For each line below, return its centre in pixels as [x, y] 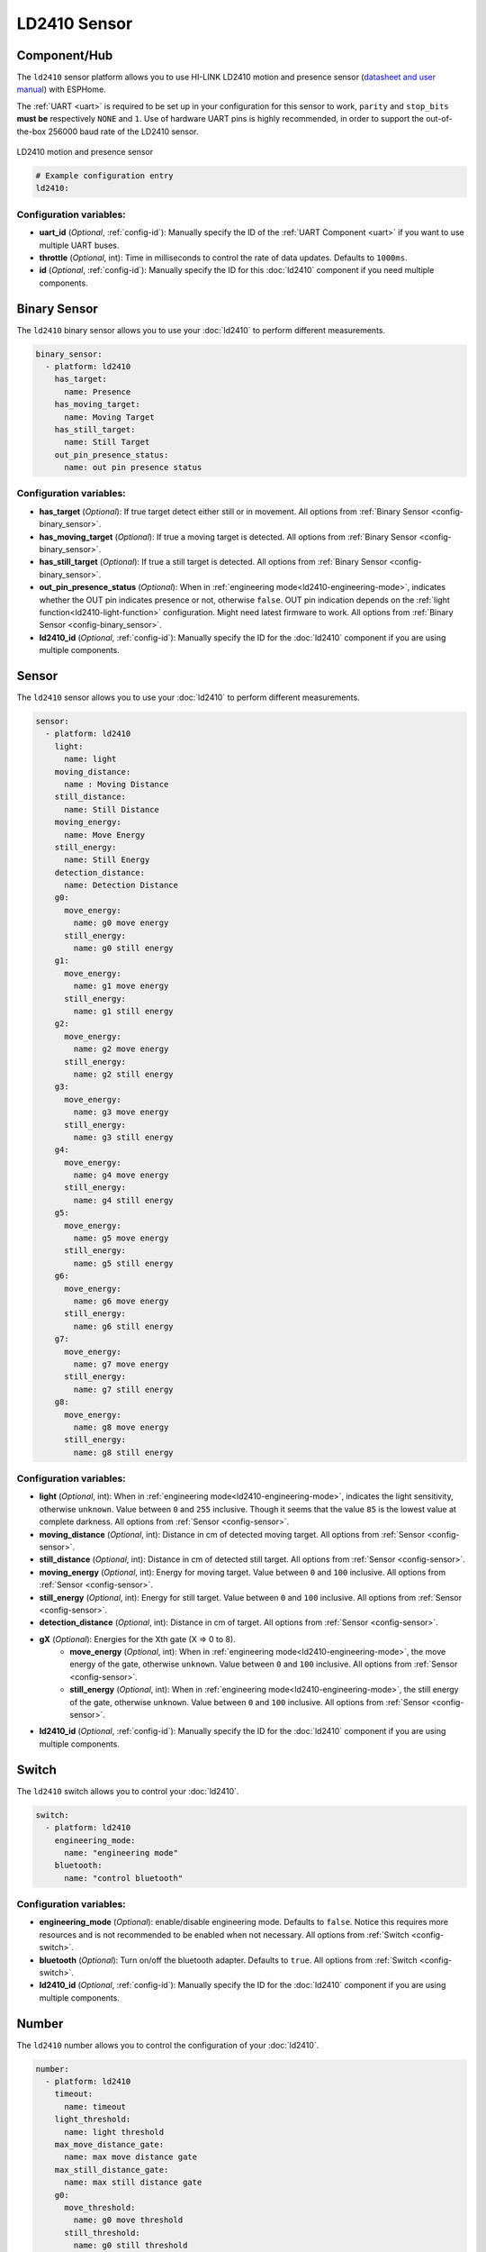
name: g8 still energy [124, 1452]
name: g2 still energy [124, 1074]
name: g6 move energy [121, 1301]
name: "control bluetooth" [124, 1878]
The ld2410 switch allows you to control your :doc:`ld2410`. [128, 1791]
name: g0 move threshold [128, 2220]
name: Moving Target [109, 417]
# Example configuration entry [105, 176]
